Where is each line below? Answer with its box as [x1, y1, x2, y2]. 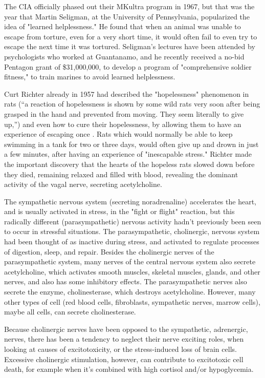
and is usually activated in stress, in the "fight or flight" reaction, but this [4, 206, 235, 217]
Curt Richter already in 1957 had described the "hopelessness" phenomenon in [4, 88, 249, 99]
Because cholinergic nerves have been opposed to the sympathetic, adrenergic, [4, 323, 248, 334]
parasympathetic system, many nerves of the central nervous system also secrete [4, 256, 256, 267]
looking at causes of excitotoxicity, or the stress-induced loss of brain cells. [4, 344, 237, 354]
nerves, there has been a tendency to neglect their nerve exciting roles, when [4, 333, 244, 344]
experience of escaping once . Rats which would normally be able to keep [4, 129, 233, 139]
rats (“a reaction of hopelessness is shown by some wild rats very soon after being [4, 98, 260, 109]
